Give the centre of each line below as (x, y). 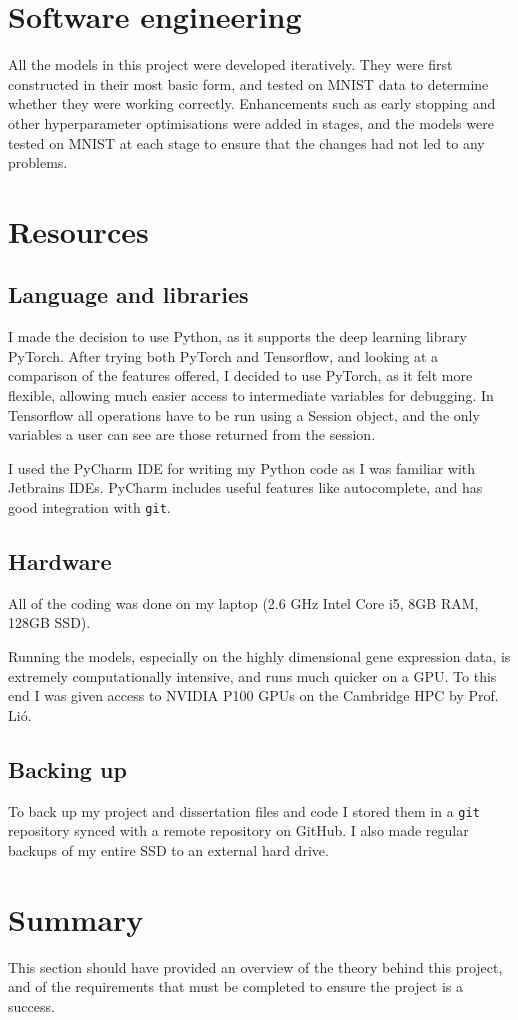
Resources (78, 230)
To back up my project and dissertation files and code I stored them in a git (244, 810)
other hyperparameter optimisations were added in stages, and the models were (251, 122)
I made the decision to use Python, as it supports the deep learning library (237, 336)
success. (31, 1005)
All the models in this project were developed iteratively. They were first (230, 64)
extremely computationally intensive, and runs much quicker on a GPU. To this (252, 675)
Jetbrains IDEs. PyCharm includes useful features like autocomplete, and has (245, 487)
